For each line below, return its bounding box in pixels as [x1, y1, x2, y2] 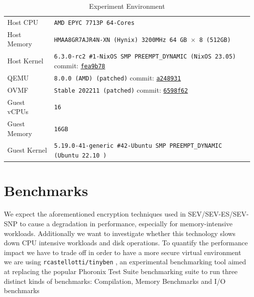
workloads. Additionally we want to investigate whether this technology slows [4, 228, 236, 238]
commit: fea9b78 [54, 60, 106, 70]
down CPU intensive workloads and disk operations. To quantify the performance [4, 238, 248, 248]
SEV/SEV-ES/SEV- [188, 209, 249, 219]
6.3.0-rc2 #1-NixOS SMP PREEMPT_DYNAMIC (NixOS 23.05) [54, 53, 236, 60]
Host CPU [7, 17, 39, 27]
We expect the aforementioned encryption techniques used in [4, 209, 186, 219]
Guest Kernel [7, 145, 47, 155]
